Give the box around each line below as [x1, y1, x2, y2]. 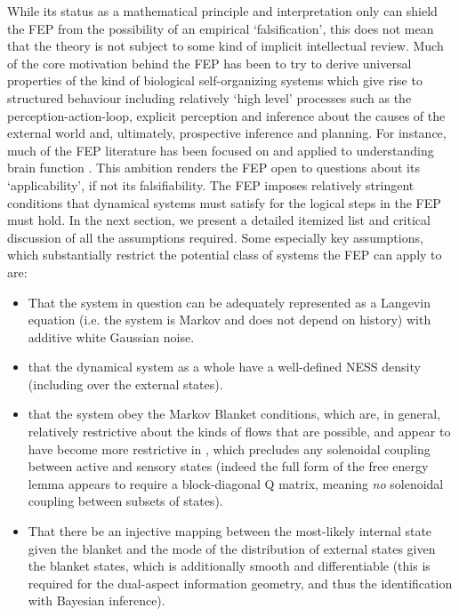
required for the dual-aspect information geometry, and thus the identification [28, 573, 453, 592]
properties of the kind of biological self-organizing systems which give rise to [7, 71, 423, 90]
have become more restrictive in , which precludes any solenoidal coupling [28, 439, 431, 458]
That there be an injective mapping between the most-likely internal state [28, 522, 432, 540]
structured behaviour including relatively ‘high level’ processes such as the [7, 88, 412, 107]
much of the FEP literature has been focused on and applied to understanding [7, 140, 434, 159]
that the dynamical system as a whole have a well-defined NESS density [28, 357, 421, 376]
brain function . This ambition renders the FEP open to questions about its [7, 158, 420, 177]
